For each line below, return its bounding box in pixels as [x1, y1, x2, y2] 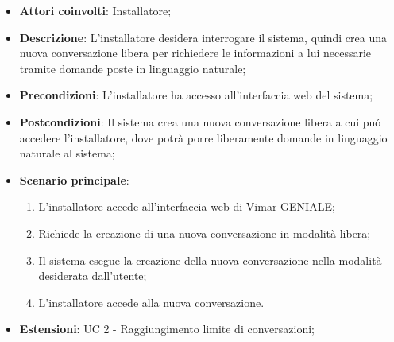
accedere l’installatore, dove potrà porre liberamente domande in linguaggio [19, 129, 388, 146]
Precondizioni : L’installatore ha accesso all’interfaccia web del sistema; [19, 87, 373, 103]
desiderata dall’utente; [38, 267, 147, 284]
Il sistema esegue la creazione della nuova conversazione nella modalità [38, 251, 382, 268]
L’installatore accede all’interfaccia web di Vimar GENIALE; [38, 198, 335, 215]
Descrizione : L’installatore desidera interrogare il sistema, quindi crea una [19, 29, 388, 45]
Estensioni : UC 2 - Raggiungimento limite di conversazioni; [19, 321, 315, 337]
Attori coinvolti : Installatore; [19, 2, 172, 18]
